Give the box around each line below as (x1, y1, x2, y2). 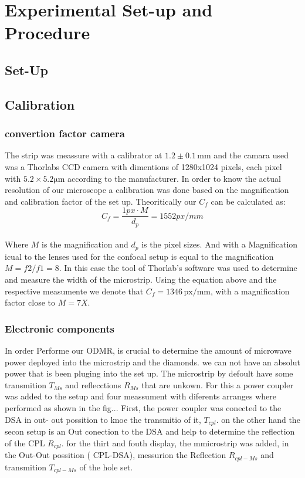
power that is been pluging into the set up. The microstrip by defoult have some (5, 367, 293, 379)
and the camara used (213, 149, 289, 161)
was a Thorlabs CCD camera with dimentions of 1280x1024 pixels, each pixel (5, 160, 282, 172)
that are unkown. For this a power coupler (141, 378, 293, 391)
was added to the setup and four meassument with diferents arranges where (5, 390, 277, 402)
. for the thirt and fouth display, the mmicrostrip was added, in (61, 436, 289, 449)
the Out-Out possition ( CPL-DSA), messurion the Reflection (5, 449, 226, 461)
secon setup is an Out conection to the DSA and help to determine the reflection (5, 425, 295, 438)
